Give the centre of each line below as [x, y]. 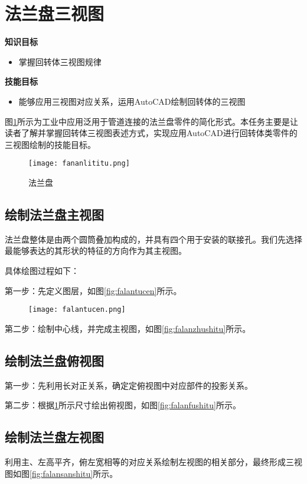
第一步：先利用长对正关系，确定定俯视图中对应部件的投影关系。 [129, 385]
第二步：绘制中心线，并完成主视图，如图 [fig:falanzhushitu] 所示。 [128, 328]
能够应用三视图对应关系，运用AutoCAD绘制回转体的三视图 [132, 101]
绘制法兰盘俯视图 [54, 360]
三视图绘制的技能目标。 [50, 144]
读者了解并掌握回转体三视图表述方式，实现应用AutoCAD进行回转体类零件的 [151, 133]
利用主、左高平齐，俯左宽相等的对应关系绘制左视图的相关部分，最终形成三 [149, 461]
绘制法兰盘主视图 [54, 214]
